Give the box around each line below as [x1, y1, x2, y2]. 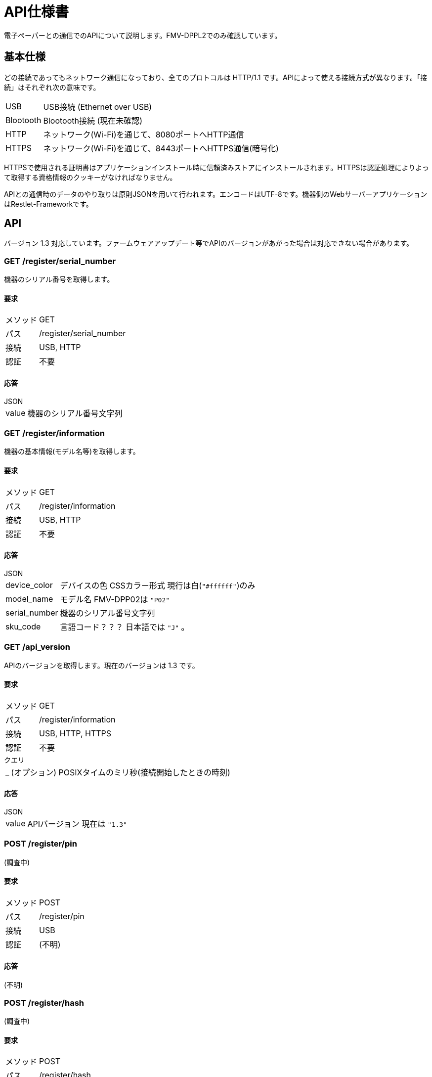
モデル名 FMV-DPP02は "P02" [60, 594, 170, 604]
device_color [5, 580, 53, 590]
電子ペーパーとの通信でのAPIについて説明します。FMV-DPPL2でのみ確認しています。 [4, 31, 282, 40]
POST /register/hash [4, 997, 84, 1008]
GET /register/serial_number [4, 256, 116, 266]
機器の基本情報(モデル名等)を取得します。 [4, 447, 140, 456]
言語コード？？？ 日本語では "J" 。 [60, 622, 189, 632]
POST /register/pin [4, 839, 77, 849]
